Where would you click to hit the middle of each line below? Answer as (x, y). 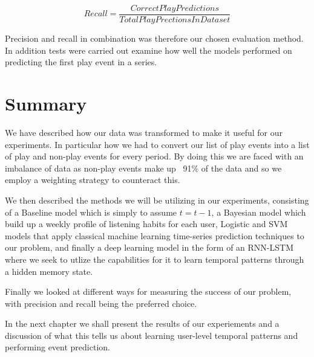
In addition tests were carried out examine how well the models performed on (149, 50)
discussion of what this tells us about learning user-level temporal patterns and (152, 335)
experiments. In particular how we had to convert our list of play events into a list (157, 144)
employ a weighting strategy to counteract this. (93, 180)
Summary (46, 104)
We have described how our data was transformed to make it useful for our (144, 132)
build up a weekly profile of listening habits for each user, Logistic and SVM (146, 224)
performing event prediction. (57, 347)
